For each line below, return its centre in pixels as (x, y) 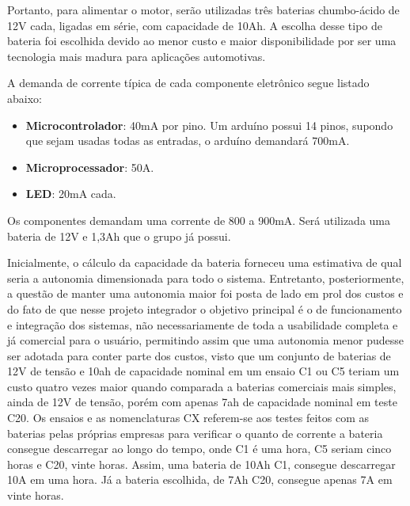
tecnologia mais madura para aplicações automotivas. (137, 56)
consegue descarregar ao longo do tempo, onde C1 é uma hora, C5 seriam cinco (199, 449)
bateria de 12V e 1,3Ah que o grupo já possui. (119, 236)
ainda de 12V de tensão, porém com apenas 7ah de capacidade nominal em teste (202, 402)
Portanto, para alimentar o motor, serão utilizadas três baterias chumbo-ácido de (203, 10)
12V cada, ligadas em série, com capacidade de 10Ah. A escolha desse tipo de (195, 25)
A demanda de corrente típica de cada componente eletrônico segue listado (188, 83)
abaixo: (25, 98)
